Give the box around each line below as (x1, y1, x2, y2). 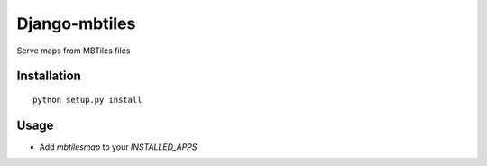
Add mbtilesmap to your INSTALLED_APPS (39, 141, 198, 152)
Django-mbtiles (16, 14, 136, 33)
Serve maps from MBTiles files (16, 45, 131, 56)
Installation (16, 69, 81, 84)
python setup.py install (32, 95, 142, 105)
